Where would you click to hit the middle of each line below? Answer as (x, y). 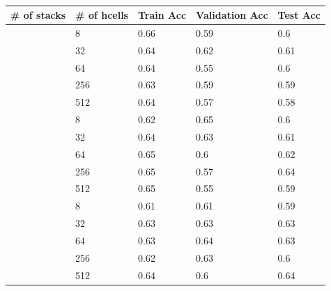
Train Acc (162, 15)
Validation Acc (232, 15)
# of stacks (38, 15)
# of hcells (102, 15)
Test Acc (299, 15)
